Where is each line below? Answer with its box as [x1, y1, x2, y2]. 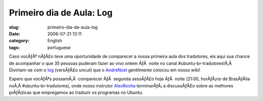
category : [9, 38, 30, 44]
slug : [9, 24, 19, 30]
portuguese [47, 44, 71, 50]
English [47, 38, 62, 44]
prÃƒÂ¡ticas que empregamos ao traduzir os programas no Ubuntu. [9, 90, 143, 96]
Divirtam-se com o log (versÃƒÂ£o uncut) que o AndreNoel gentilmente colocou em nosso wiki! [9, 67, 201, 73]
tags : [9, 44, 20, 50]
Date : [9, 31, 20, 36]
